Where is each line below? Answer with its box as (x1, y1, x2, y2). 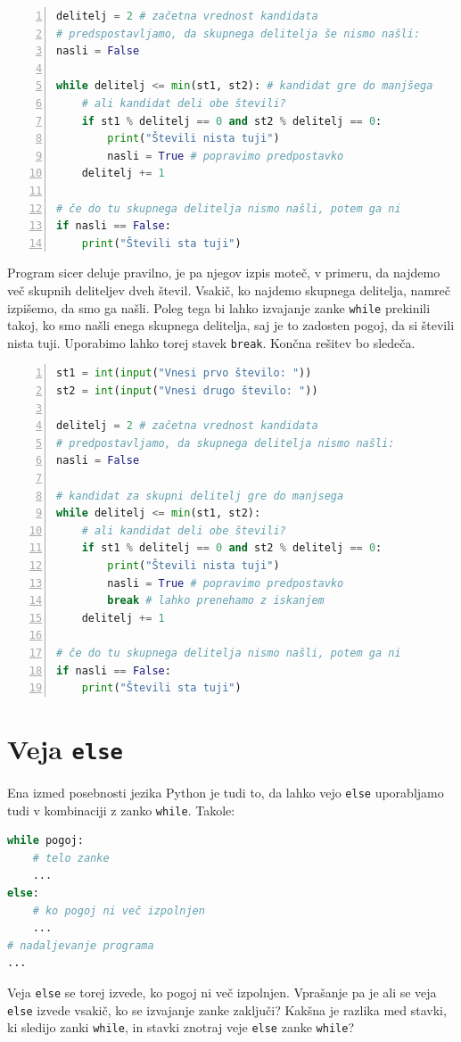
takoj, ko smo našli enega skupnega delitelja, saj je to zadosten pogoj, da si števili (7, 316, 455, 335)
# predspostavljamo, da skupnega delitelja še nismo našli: (56, 27, 421, 40)
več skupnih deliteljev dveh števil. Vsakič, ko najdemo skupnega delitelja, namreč (7, 280, 450, 299)
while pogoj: (7, 834, 84, 848)
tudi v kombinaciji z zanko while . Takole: (7, 800, 235, 819)
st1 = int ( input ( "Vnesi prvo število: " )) (56, 367, 312, 380)
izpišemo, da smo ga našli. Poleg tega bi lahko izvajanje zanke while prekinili (7, 298, 431, 317)
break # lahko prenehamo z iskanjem (107, 594, 325, 608)
